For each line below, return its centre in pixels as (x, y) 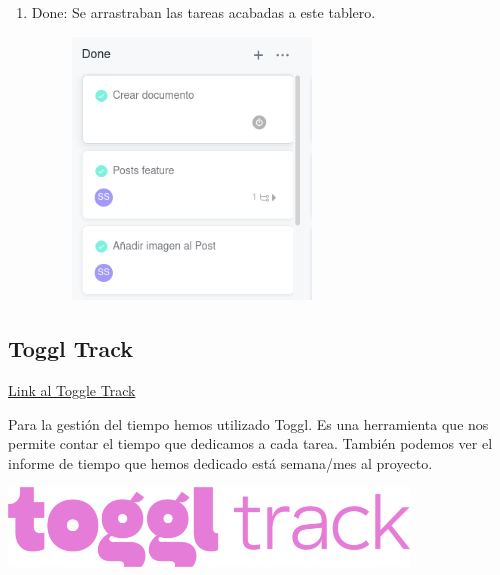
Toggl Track (71, 348)
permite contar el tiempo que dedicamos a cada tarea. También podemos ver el (250, 443)
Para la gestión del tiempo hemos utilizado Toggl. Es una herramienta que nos (248, 423)
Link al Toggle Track (72, 389)
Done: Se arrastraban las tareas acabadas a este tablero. (203, 12)
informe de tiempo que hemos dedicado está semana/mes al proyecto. (220, 462)
